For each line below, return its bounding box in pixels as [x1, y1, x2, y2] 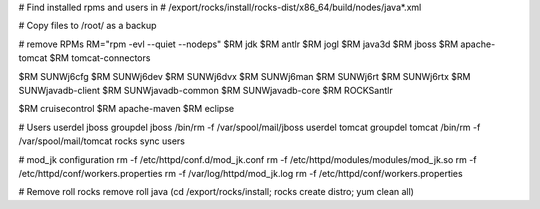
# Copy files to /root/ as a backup [18, 20, 157, 32]
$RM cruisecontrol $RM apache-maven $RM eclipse [18, 103, 235, 115]
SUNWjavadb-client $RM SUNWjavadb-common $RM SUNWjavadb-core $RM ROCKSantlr [18, 84, 394, 96]
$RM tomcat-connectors [49, 52, 151, 64]
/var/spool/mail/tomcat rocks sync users [18, 135, 185, 147]
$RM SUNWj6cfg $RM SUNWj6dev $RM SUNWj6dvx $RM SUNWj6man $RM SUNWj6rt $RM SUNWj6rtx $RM [18, 70, 471, 82]
